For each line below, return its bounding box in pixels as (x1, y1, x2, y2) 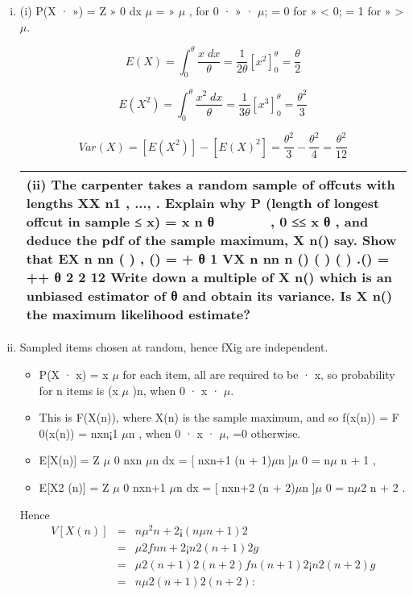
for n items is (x (39, 381, 118, 398)
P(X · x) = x (39, 365, 109, 382)
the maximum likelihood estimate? (26, 305, 250, 324)
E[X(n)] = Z (39, 451, 100, 468)
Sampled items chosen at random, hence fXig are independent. (19, 339, 328, 356)
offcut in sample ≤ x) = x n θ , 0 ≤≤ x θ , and (26, 212, 369, 231)
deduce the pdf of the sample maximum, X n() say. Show (26, 231, 397, 250)
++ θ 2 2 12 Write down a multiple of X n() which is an (26, 268, 392, 287)
